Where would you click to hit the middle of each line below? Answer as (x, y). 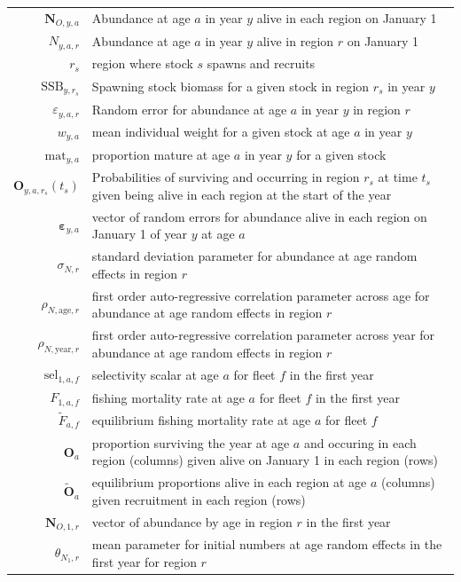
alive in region (295, 40)
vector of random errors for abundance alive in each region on (259, 216)
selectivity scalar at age (155, 374)
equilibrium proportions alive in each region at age (229, 482)
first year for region (144, 561)
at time (398, 177)
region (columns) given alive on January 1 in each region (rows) (265, 460)
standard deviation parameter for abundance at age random (254, 256)
